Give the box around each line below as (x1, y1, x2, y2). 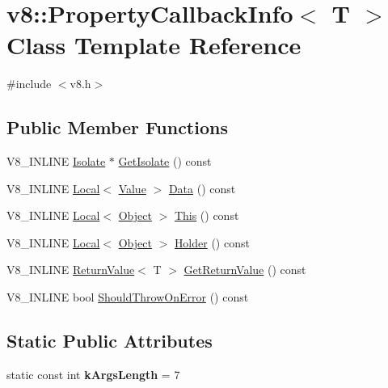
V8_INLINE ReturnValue (6, 261, 135, 278)
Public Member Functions (6, 115, 228, 140)
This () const (174, 207, 239, 224)
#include (6, 75, 52, 92)
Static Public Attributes (6, 328, 213, 353)
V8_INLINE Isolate (6, 153, 106, 170)
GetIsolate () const (118, 153, 212, 170)
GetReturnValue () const (183, 261, 306, 278)
